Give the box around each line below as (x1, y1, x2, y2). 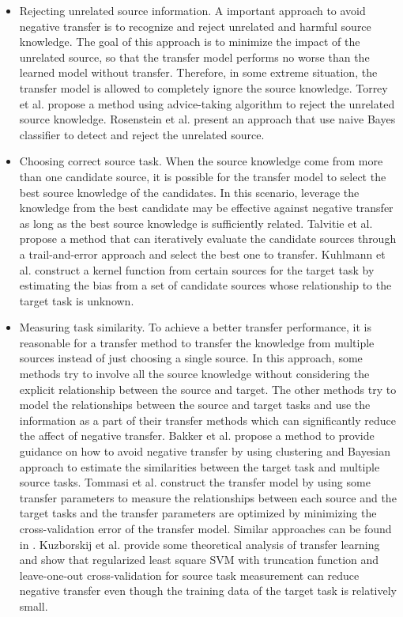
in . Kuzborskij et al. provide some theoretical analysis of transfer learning (19, 536, 380, 552)
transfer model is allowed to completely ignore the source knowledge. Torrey (19, 79, 388, 96)
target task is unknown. (19, 292, 134, 308)
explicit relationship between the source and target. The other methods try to (19, 380, 397, 397)
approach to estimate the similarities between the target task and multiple (19, 458, 380, 475)
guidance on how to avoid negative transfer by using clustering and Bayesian (19, 443, 391, 460)
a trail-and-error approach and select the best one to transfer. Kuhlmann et (19, 245, 386, 262)
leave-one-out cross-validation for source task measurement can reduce (19, 566, 360, 583)
